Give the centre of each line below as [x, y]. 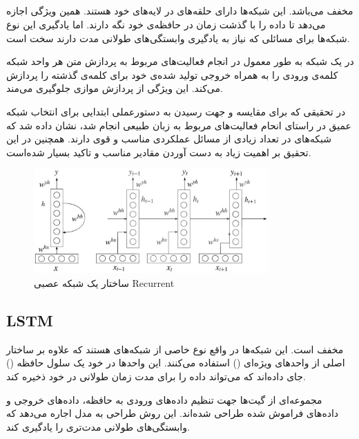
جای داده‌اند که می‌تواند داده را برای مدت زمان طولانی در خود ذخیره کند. [156, 376]
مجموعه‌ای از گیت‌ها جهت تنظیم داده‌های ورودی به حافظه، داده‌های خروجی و [164, 399]
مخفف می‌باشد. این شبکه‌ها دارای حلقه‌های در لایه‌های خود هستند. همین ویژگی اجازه [180, 11]
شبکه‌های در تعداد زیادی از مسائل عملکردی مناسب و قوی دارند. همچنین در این [169, 139]
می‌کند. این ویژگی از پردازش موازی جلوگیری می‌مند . [115, 88]
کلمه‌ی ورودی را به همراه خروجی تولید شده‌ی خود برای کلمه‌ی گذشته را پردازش [172, 74]
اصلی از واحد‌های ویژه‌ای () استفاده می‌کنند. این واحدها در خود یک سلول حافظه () [176, 363]
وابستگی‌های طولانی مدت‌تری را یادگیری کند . [98, 426]
